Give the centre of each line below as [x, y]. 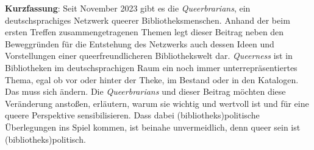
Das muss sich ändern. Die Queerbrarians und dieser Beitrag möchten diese [145, 91]
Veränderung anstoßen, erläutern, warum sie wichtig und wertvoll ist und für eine [157, 103]
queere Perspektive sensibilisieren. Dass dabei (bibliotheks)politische [132, 115]
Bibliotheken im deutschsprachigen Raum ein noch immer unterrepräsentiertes [151, 67]
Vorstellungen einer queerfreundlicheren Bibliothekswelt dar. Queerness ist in [149, 56]
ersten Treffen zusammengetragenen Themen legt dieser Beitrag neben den [145, 32]
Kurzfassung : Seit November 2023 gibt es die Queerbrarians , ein [128, 8]
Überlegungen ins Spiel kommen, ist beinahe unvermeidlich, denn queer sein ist [153, 127]
